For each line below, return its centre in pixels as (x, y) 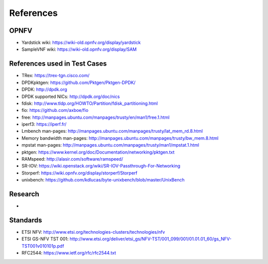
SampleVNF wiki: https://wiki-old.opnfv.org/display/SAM (79, 49)
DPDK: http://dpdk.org (44, 89)
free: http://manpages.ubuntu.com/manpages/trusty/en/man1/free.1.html (96, 117)
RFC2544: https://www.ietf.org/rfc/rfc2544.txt (69, 253)
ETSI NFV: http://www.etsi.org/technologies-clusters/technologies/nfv (93, 232)
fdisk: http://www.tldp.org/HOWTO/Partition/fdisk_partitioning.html (90, 103)
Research (24, 194)
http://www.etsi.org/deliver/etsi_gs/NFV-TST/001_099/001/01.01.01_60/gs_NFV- (151, 239)
